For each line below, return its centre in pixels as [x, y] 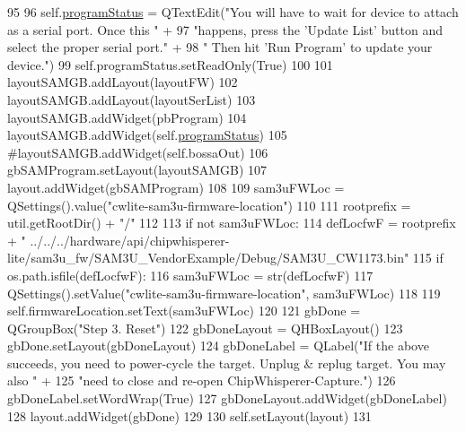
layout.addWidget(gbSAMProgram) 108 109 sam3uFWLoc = [176, 187]
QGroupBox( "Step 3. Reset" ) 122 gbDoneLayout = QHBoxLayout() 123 [205, 328]
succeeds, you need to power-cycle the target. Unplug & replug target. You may [227, 363]
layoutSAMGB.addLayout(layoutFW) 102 [123, 82]
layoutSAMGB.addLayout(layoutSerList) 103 [132, 99]
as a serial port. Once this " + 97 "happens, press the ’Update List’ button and [225, 29]
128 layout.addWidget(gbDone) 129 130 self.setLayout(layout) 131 [189, 415]
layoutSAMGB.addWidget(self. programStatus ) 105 [147, 135]
